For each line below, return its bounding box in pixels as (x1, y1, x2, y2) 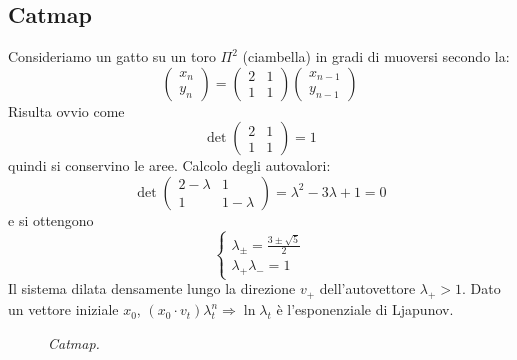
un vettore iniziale (8, 299, 119, 320)
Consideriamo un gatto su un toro (8, 46, 216, 67)
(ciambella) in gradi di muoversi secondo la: (242, 46, 510, 67)
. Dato (462, 278, 501, 299)
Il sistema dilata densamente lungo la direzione (8, 278, 296, 299)
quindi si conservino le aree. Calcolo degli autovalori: (8, 155, 331, 176)
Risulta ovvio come (8, 100, 125, 121)
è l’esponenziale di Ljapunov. (276, 299, 454, 320)
